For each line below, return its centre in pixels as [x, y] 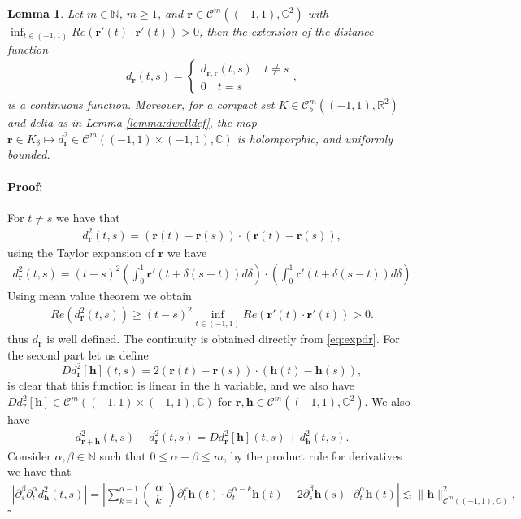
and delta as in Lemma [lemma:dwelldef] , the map [132, 122]
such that [123, 455]
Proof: [25, 186]
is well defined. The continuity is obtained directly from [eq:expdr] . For [223, 339]
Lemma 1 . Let [45, 13]
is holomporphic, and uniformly [315, 138]
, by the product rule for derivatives [313, 455]
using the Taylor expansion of [81, 253]
